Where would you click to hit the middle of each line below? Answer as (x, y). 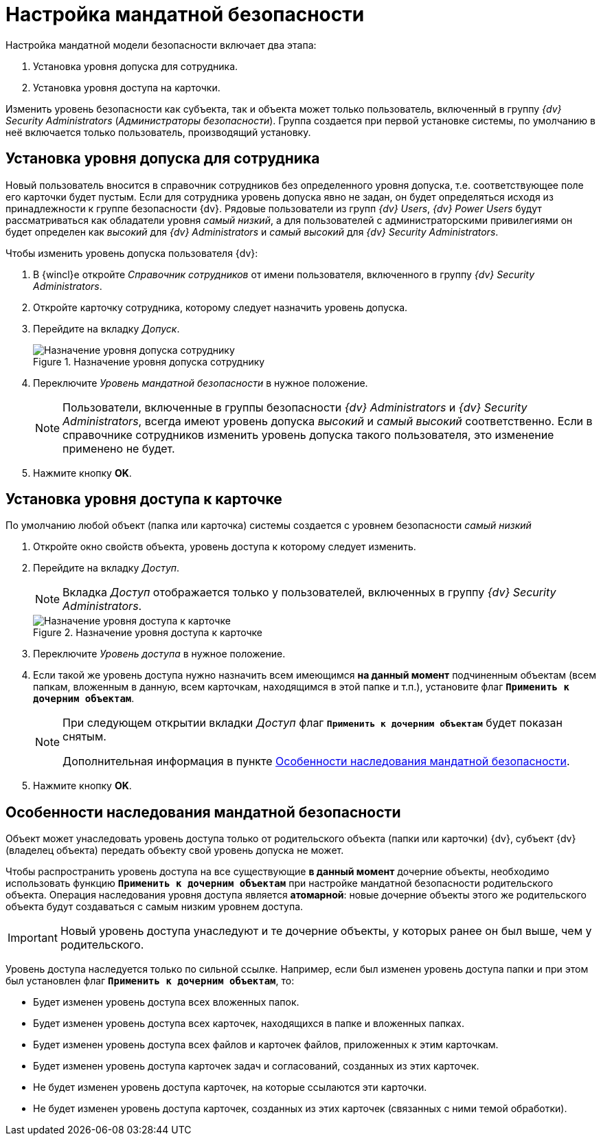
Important (33, 938)
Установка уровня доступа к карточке (144, 499)
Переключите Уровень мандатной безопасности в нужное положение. (201, 383)
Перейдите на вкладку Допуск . (106, 328)
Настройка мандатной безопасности (185, 14)
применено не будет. (119, 448)
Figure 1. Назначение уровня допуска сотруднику (149, 361)
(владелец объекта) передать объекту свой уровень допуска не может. (175, 850)
